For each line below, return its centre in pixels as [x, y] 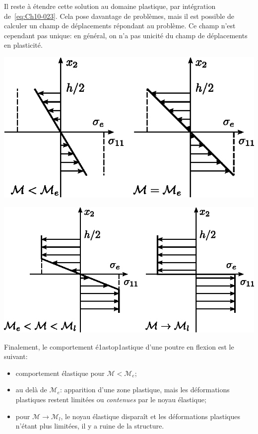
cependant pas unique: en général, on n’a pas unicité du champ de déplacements [126, 35]
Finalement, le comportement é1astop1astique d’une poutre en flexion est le [119, 346]
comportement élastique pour [60, 373]
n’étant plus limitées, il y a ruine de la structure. [90, 426]
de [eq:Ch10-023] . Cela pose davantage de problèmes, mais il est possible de [119, 16]
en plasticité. [23, 45]
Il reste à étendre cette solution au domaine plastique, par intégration [110, 6]
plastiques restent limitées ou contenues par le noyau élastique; [111, 399]
